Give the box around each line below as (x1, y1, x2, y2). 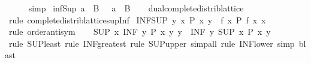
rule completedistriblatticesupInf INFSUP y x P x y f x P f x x (8, 13, 266, 26)
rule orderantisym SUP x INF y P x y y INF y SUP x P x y (8, 25, 271, 38)
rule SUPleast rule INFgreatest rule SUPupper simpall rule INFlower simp (8, 37, 295, 49)
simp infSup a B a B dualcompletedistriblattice (28, 2, 244, 14)
